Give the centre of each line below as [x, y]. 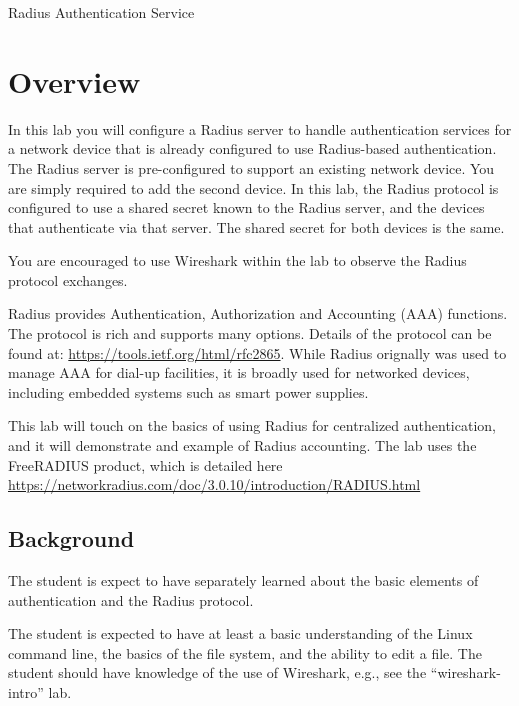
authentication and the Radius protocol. [131, 599]
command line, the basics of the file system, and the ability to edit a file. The [245, 652]
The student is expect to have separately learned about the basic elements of [243, 580]
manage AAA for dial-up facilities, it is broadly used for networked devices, [239, 372]
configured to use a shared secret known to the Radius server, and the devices [246, 207]
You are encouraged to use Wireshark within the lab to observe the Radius [237, 260]
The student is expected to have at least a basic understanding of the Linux [240, 633]
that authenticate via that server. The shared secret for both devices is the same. [256, 226]
